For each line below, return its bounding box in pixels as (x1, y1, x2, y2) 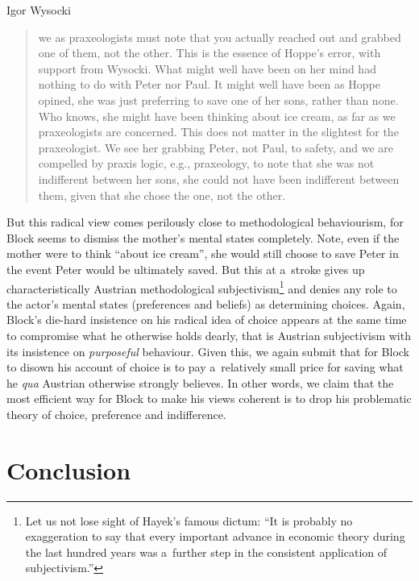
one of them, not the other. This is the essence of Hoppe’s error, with (38, 44, 381, 61)
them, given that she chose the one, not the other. (38, 186, 286, 203)
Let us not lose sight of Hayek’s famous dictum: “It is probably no (25, 512, 353, 529)
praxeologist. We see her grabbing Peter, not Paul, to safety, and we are (38, 139, 394, 156)
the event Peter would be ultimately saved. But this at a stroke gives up (6, 260, 365, 277)
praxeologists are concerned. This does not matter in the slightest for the (38, 123, 399, 140)
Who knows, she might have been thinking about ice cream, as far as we (38, 107, 396, 124)
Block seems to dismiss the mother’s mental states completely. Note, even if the (6, 229, 400, 246)
